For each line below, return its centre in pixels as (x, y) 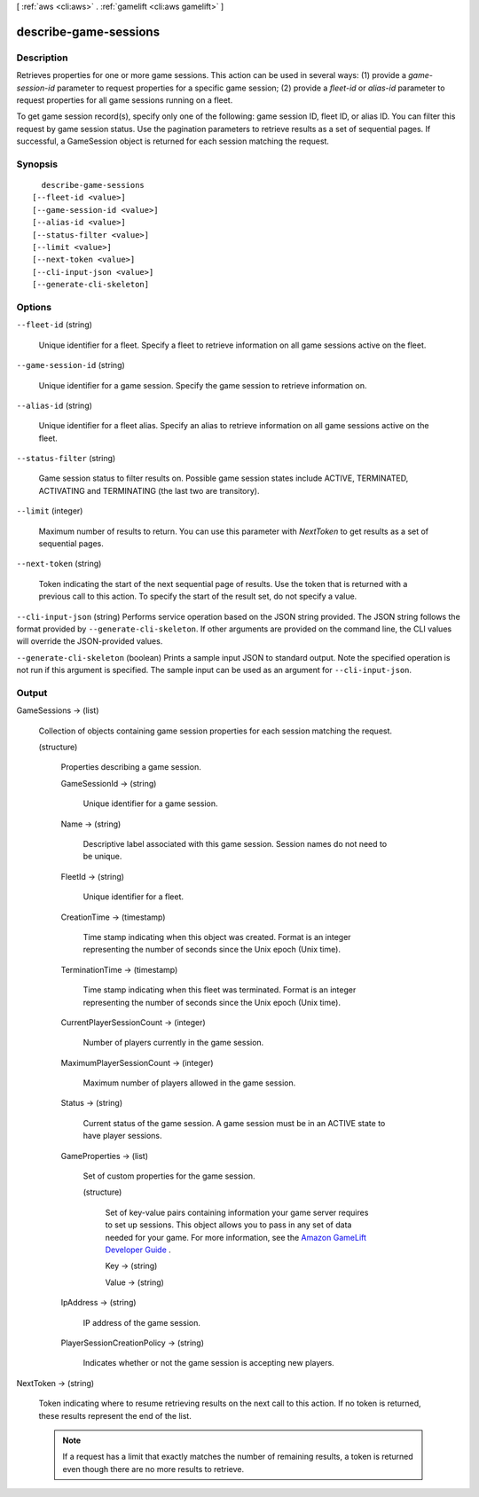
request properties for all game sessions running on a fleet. (125, 100)
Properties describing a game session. (131, 767)
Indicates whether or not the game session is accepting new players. (208, 1363)
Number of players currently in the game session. (173, 1043)
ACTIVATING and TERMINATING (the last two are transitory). (149, 490)
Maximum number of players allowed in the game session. (189, 1083)
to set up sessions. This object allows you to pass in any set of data (228, 1225)
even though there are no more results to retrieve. (153, 1469)
